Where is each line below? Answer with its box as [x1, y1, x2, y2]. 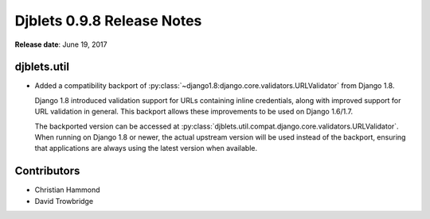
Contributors [14, 164, 80, 178]
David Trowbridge [34, 196, 94, 206]
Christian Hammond [34, 185, 100, 194]
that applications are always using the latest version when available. [34, 144, 258, 153]
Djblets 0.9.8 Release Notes [14, 12, 202, 29]
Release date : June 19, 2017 [14, 40, 107, 49]
